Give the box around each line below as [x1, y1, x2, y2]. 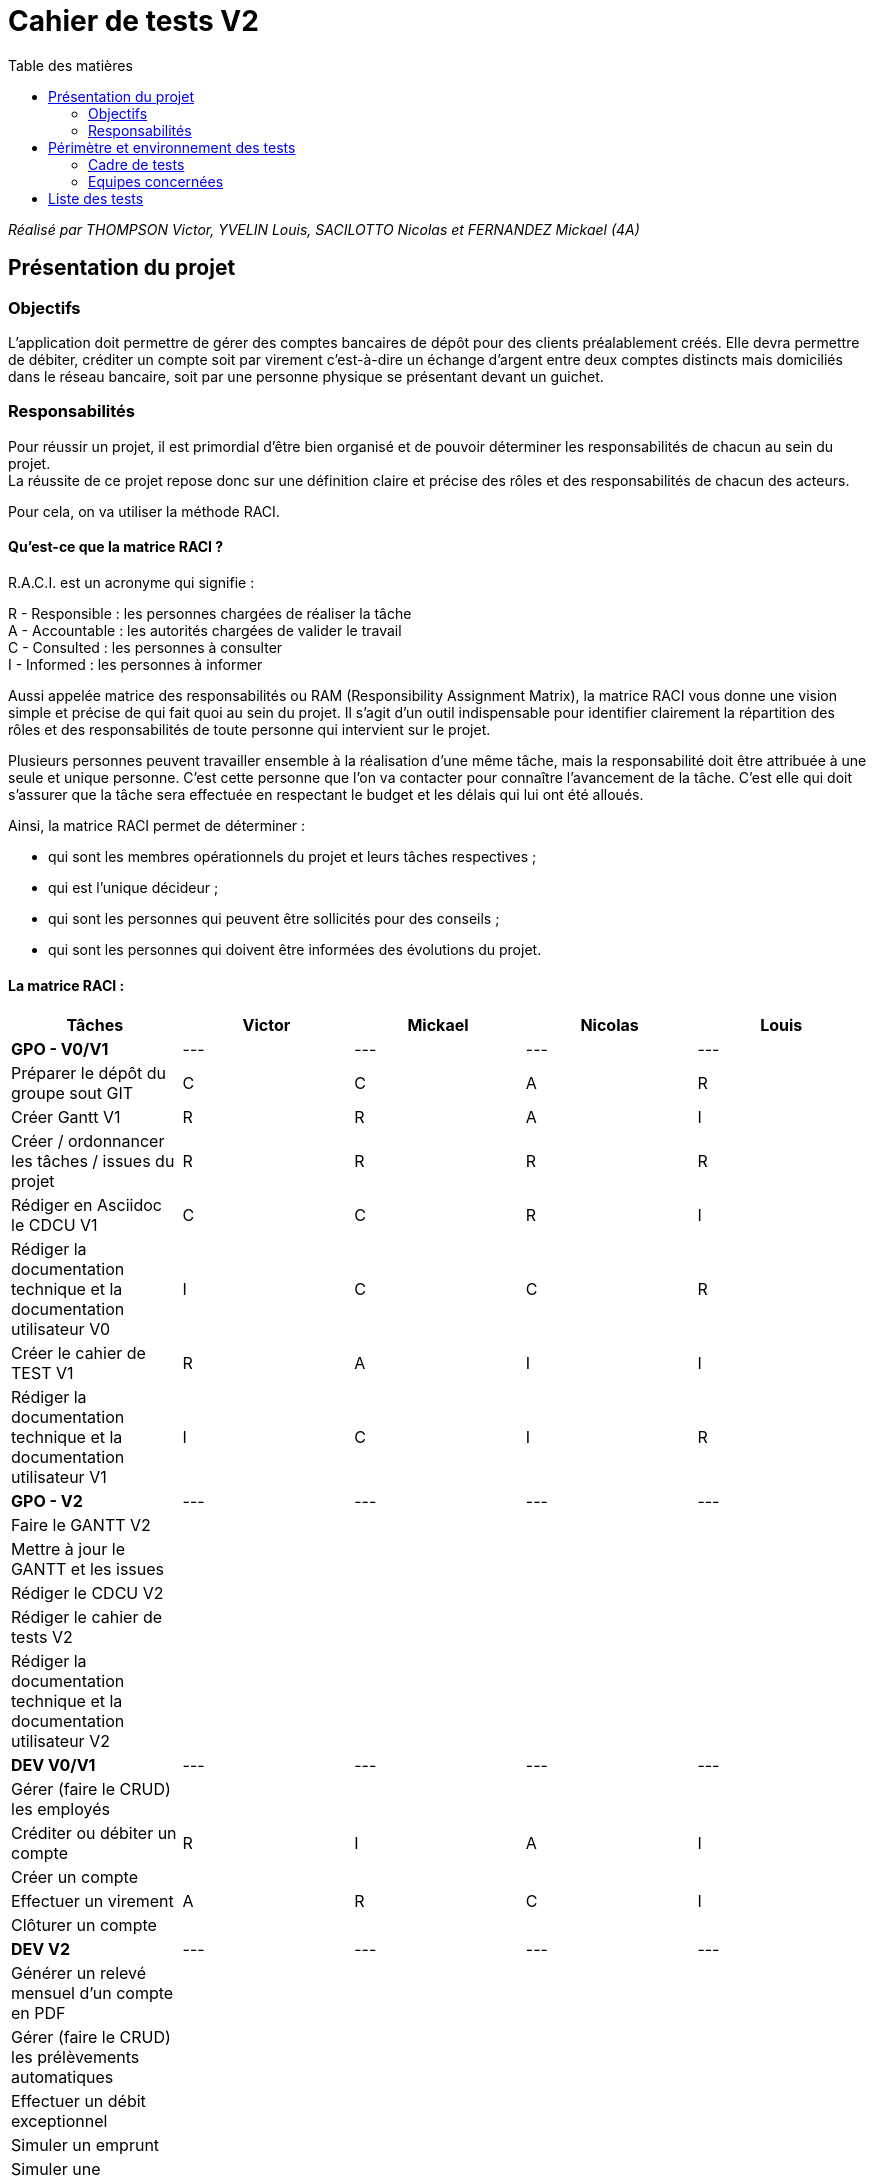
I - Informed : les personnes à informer [8, 655, 263, 673]
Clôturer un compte [11, 1915, 157, 1936]
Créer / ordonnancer [11, 1131, 165, 1152]
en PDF [11, 2003, 66, 2024]
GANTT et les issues [11, 1559, 165, 1580]
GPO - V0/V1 [11, 1039, 109, 1060]
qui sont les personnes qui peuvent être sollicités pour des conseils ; [48, 909, 500, 927]
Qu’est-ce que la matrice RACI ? [8, 538, 224, 556]
